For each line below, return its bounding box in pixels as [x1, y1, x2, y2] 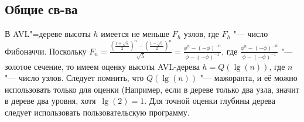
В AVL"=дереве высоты [5, 28, 91, 40]
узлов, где [183, 28, 219, 40]
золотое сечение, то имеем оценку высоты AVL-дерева [5, 60, 200, 72]
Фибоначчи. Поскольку [5, 45, 87, 57]
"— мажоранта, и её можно [200, 72, 298, 84]
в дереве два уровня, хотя [5, 94, 96, 107]
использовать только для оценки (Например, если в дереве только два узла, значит [5, 83, 299, 95]
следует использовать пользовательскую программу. [5, 106, 190, 118]
